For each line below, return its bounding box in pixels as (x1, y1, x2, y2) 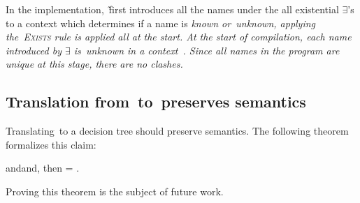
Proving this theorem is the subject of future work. (6, 183, 224, 198)
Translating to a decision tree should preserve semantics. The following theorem (6, 123, 349, 138)
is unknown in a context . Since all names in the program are (73, 43, 340, 57)
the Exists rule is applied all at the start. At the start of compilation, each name (6, 29, 352, 44)
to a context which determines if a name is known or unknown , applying (6, 15, 316, 30)
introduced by (6, 43, 62, 57)
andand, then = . (6, 160, 80, 175)
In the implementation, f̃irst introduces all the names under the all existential (6, 2, 339, 16)
